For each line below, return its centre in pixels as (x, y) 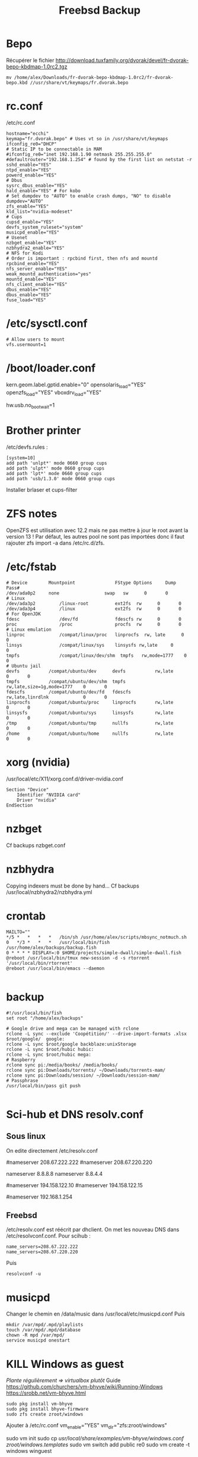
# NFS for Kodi (25, 253)
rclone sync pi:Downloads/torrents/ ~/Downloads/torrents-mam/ (86, 1070)
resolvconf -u (24, 1274)
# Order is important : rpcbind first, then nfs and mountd (82, 258)
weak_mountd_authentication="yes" (49, 274)
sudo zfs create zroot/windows (45, 1414)
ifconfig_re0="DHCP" (32, 144)
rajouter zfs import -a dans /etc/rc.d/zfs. (55, 543)
